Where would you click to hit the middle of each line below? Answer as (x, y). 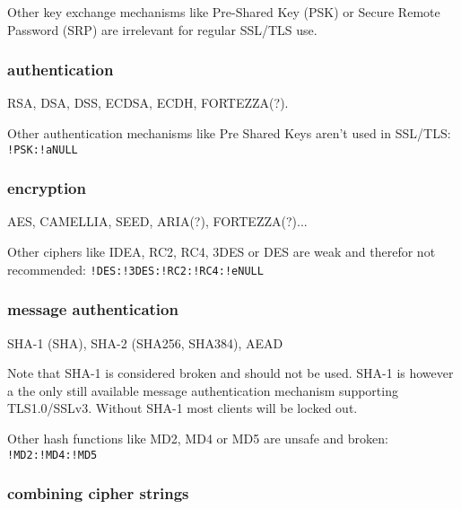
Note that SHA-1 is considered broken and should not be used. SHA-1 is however (230, 373)
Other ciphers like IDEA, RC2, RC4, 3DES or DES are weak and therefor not (222, 252)
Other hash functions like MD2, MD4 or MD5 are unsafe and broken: (198, 438)
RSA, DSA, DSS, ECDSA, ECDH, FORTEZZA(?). (148, 103)
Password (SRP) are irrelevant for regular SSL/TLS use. (162, 29)
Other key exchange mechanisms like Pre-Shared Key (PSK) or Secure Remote (224, 12)
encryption (47, 188)
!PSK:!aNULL (43, 149)
